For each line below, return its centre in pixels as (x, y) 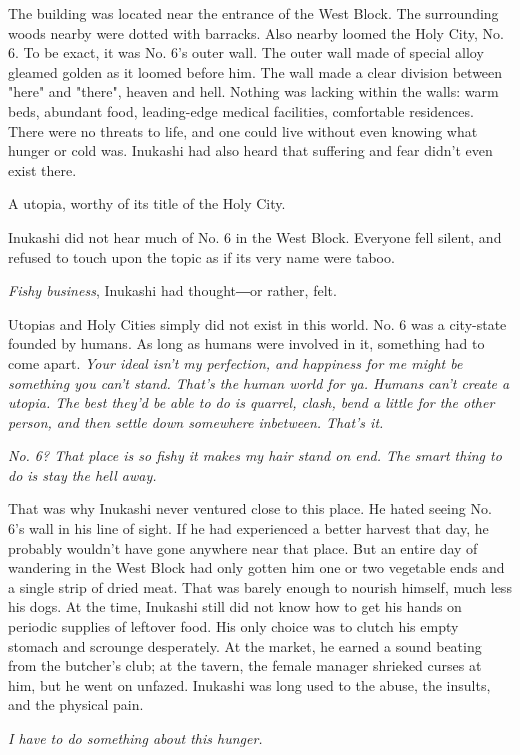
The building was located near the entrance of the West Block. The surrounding (253, 13)
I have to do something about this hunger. (135, 738)
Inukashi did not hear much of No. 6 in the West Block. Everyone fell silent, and (255, 236)
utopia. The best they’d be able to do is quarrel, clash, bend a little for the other (251, 402)
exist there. (42, 169)
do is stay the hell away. (82, 474)
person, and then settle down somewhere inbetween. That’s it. (196, 421)
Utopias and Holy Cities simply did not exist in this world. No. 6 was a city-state (257, 323)
